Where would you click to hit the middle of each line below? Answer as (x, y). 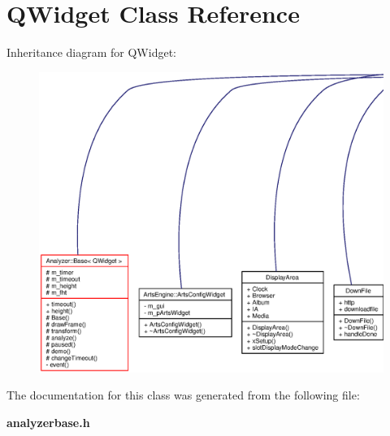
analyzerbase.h (48, 423)
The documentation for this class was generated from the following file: (183, 395)
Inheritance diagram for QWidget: (91, 52)
